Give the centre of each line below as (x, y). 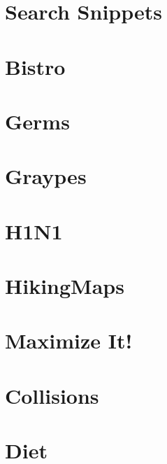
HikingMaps (65, 286)
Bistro (35, 66)
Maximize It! (69, 340)
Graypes (46, 176)
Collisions (52, 395)
